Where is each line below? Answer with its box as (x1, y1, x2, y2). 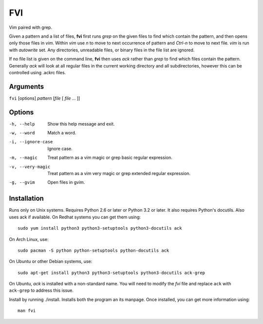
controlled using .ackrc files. (9, 69, 66, 75)
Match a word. (47, 130, 76, 136)
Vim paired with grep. (9, 24, 52, 30)
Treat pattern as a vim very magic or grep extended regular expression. (47, 171, 191, 176)
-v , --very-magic (9, 164, 51, 170)
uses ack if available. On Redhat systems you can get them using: (9, 214, 141, 220)
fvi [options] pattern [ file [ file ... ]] (9, 95, 80, 101)
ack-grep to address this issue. (9, 287, 74, 293)
